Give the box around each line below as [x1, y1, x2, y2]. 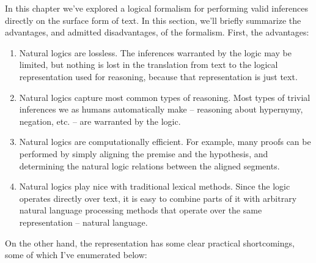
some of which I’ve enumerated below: [5, 248, 147, 261]
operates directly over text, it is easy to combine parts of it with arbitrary [19, 191, 297, 204]
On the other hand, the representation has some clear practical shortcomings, [5, 236, 295, 249]
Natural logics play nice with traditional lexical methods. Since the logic [19, 180, 290, 193]
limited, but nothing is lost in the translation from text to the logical [19, 58, 278, 71]
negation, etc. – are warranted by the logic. [19, 114, 181, 127]
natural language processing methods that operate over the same [19, 204, 262, 217]
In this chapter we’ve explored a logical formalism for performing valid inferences [5, 2, 308, 14]
